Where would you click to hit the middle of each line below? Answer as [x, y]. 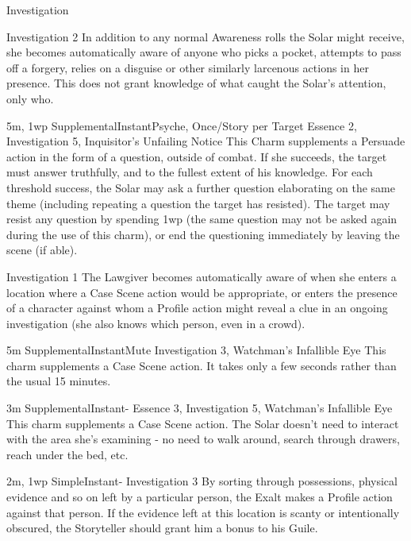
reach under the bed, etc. [67, 454]
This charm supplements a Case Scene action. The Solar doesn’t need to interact [203, 423]
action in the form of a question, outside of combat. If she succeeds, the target [197, 156]
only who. [30, 98]
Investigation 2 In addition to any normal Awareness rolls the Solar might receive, [205, 36]
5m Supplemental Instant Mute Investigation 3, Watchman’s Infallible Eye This [196, 350]
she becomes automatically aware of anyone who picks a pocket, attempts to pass [204, 52]
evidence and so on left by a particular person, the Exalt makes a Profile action [200, 497]
